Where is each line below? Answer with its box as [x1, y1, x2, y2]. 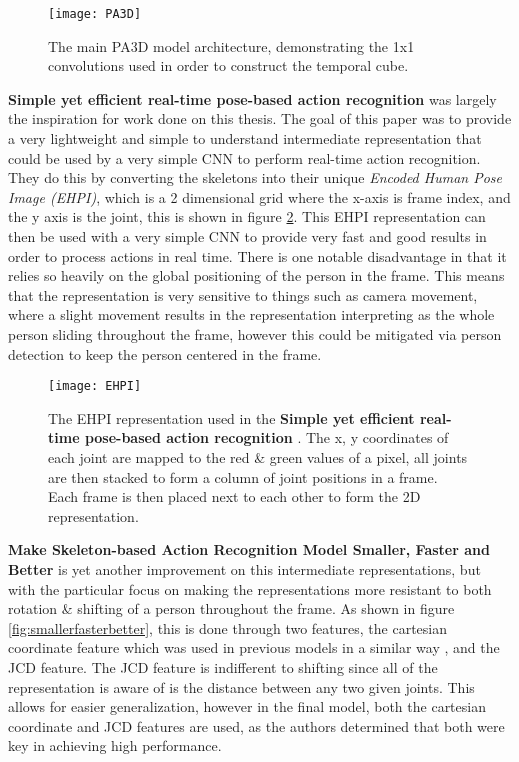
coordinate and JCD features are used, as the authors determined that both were [8, 715, 505, 736]
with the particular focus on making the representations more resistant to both [8, 578, 492, 599]
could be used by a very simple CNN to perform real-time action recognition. [8, 147, 481, 168]
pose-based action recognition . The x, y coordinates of [84, 427, 449, 448]
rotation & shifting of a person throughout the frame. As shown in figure [8, 598, 455, 619]
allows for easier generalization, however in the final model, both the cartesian [8, 696, 486, 717]
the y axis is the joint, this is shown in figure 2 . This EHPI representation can [8, 206, 486, 227]
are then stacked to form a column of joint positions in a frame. [48, 466, 438, 487]
